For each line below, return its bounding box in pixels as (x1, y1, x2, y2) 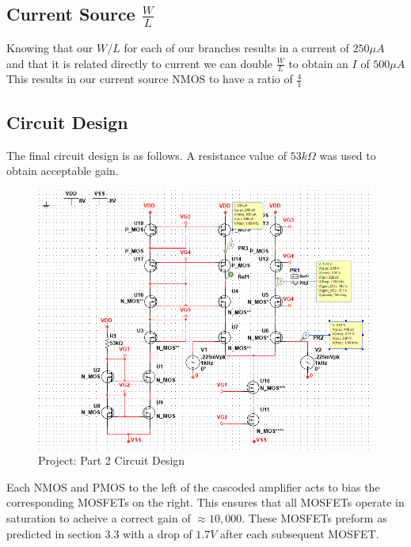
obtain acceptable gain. (6, 162, 119, 179)
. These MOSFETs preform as (242, 509, 387, 526)
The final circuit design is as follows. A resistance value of (6, 146, 287, 163)
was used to (319, 146, 376, 163)
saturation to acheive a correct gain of (6, 509, 191, 526)
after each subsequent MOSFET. (220, 525, 379, 541)
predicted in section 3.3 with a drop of (6, 525, 192, 541)
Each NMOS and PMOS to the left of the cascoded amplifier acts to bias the (6, 478, 380, 495)
